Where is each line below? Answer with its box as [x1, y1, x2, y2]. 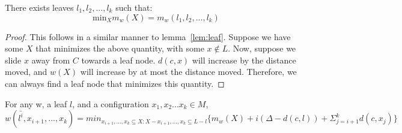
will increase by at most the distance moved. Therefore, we [80, 65, 297, 78]
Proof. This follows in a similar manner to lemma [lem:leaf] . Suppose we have [5, 30, 291, 43]
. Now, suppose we [228, 42, 296, 55]
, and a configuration [72, 97, 149, 110]
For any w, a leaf [5, 97, 67, 110]
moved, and [5, 65, 47, 78]
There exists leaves [5, 1, 74, 13]
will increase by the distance [192, 53, 296, 66]
